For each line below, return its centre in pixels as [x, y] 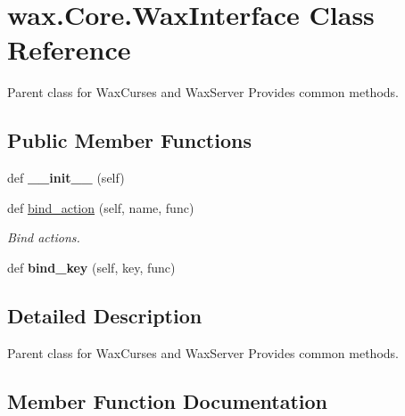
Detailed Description [105, 315]
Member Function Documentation [168, 400]
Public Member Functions [129, 140]
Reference [69, 49]
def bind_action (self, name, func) [101, 207]
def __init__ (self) [66, 178]
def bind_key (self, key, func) [91, 267]
